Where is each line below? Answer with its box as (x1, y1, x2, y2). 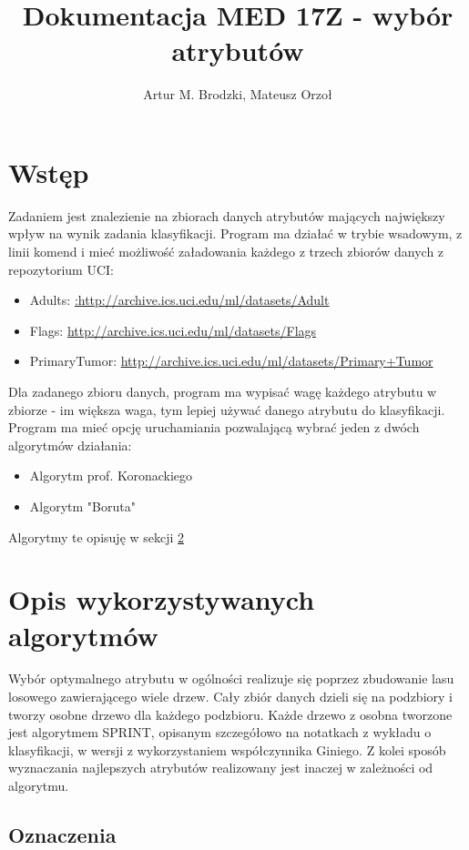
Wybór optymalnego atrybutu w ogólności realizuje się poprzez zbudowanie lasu (8, 669, 454, 688)
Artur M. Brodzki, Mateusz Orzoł (143, 85, 332, 104)
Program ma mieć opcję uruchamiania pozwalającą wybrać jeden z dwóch (8, 418, 420, 437)
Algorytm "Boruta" (29, 496, 136, 515)
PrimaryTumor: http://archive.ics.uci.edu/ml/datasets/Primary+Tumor (29, 351, 433, 370)
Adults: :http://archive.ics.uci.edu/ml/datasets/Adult (29, 290, 330, 309)
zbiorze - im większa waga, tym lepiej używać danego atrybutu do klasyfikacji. (8, 400, 445, 419)
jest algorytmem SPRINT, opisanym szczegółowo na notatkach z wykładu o (8, 723, 432, 742)
